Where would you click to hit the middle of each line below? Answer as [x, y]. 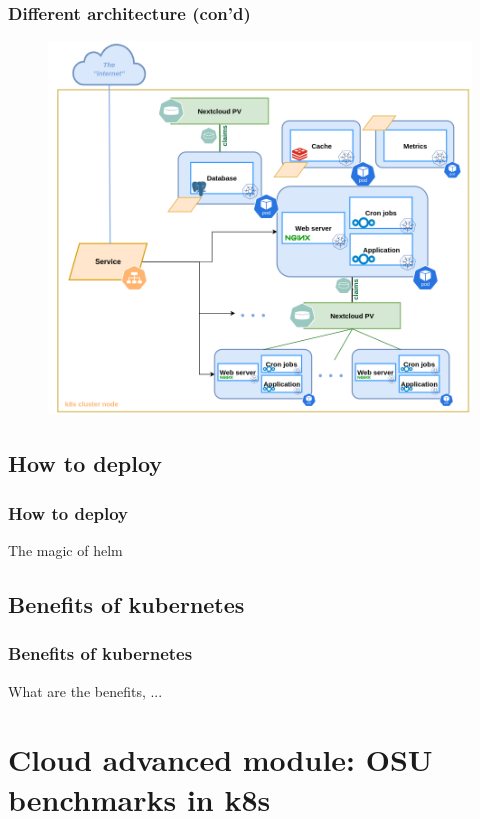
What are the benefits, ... [85, 690]
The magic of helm [65, 550]
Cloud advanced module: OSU [220, 759]
